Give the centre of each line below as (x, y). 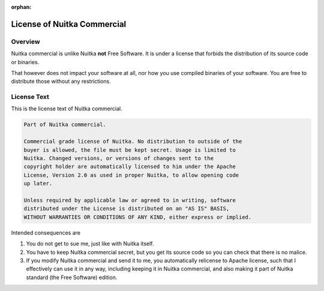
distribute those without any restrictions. (61, 82)
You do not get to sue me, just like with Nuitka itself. (90, 244)
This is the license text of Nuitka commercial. (67, 109)
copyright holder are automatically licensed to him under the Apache (130, 167)
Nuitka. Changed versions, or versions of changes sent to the (119, 158)
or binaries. (25, 62)
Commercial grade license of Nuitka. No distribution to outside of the (133, 142)
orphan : (21, 7)
